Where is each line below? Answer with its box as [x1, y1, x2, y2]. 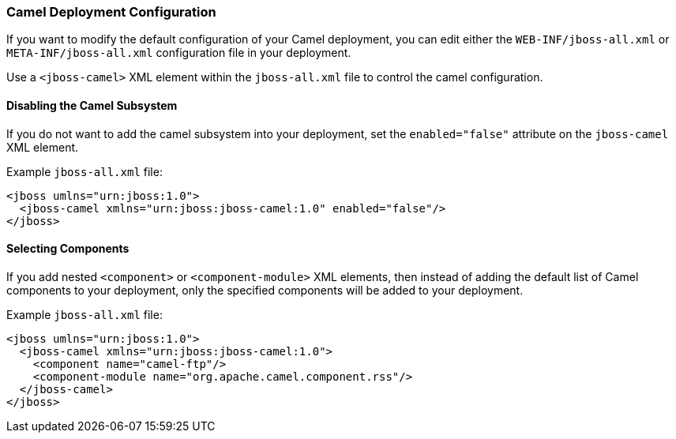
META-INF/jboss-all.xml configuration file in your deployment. [6, 46, 351, 60]
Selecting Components [6, 242, 130, 256]
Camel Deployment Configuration [6, 4, 216, 20]
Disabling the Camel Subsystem [6, 98, 178, 112]
